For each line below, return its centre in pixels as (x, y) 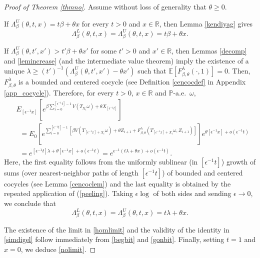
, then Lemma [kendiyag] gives (206, 23)
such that (152, 70)
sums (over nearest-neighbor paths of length (71, 172)
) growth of (238, 161)
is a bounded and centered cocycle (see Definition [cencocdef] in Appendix (132, 81)
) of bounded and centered (202, 172)
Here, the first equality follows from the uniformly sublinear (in (101, 161)
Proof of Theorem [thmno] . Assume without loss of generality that (105, 6)
